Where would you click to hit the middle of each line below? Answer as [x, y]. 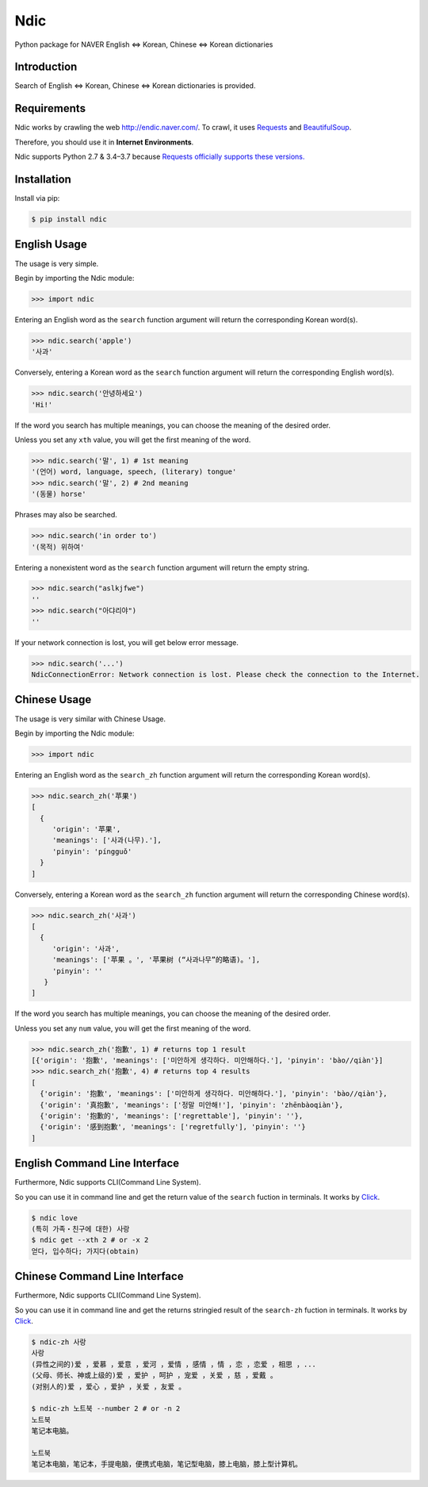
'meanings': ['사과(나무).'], [107, 840]
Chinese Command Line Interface [99, 1276]
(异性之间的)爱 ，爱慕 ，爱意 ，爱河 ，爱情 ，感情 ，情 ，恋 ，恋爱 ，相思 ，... [174, 1364]
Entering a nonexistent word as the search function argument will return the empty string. [162, 567]
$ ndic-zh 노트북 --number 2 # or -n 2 [106, 1409]
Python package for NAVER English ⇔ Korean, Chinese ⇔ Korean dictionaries [144, 44]
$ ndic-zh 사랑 [59, 1342]
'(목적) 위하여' [58, 547]
